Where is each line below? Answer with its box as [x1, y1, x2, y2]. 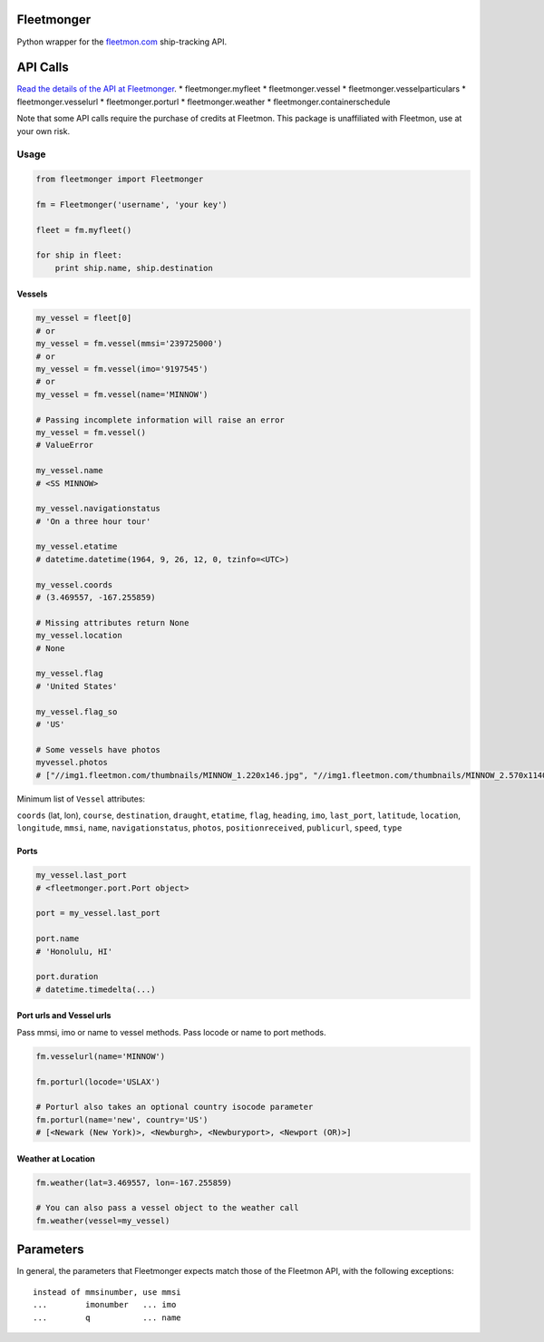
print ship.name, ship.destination [54, 263, 213, 273]
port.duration [35, 971, 99, 982]
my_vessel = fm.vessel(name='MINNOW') [35, 389, 209, 399]
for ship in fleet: [35, 250, 122, 260]
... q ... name [33, 1312, 181, 1323]
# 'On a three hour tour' [35, 516, 151, 526]
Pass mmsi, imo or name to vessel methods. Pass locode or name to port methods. [16, 1026, 326, 1037]
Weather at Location [16, 1152, 95, 1164]
